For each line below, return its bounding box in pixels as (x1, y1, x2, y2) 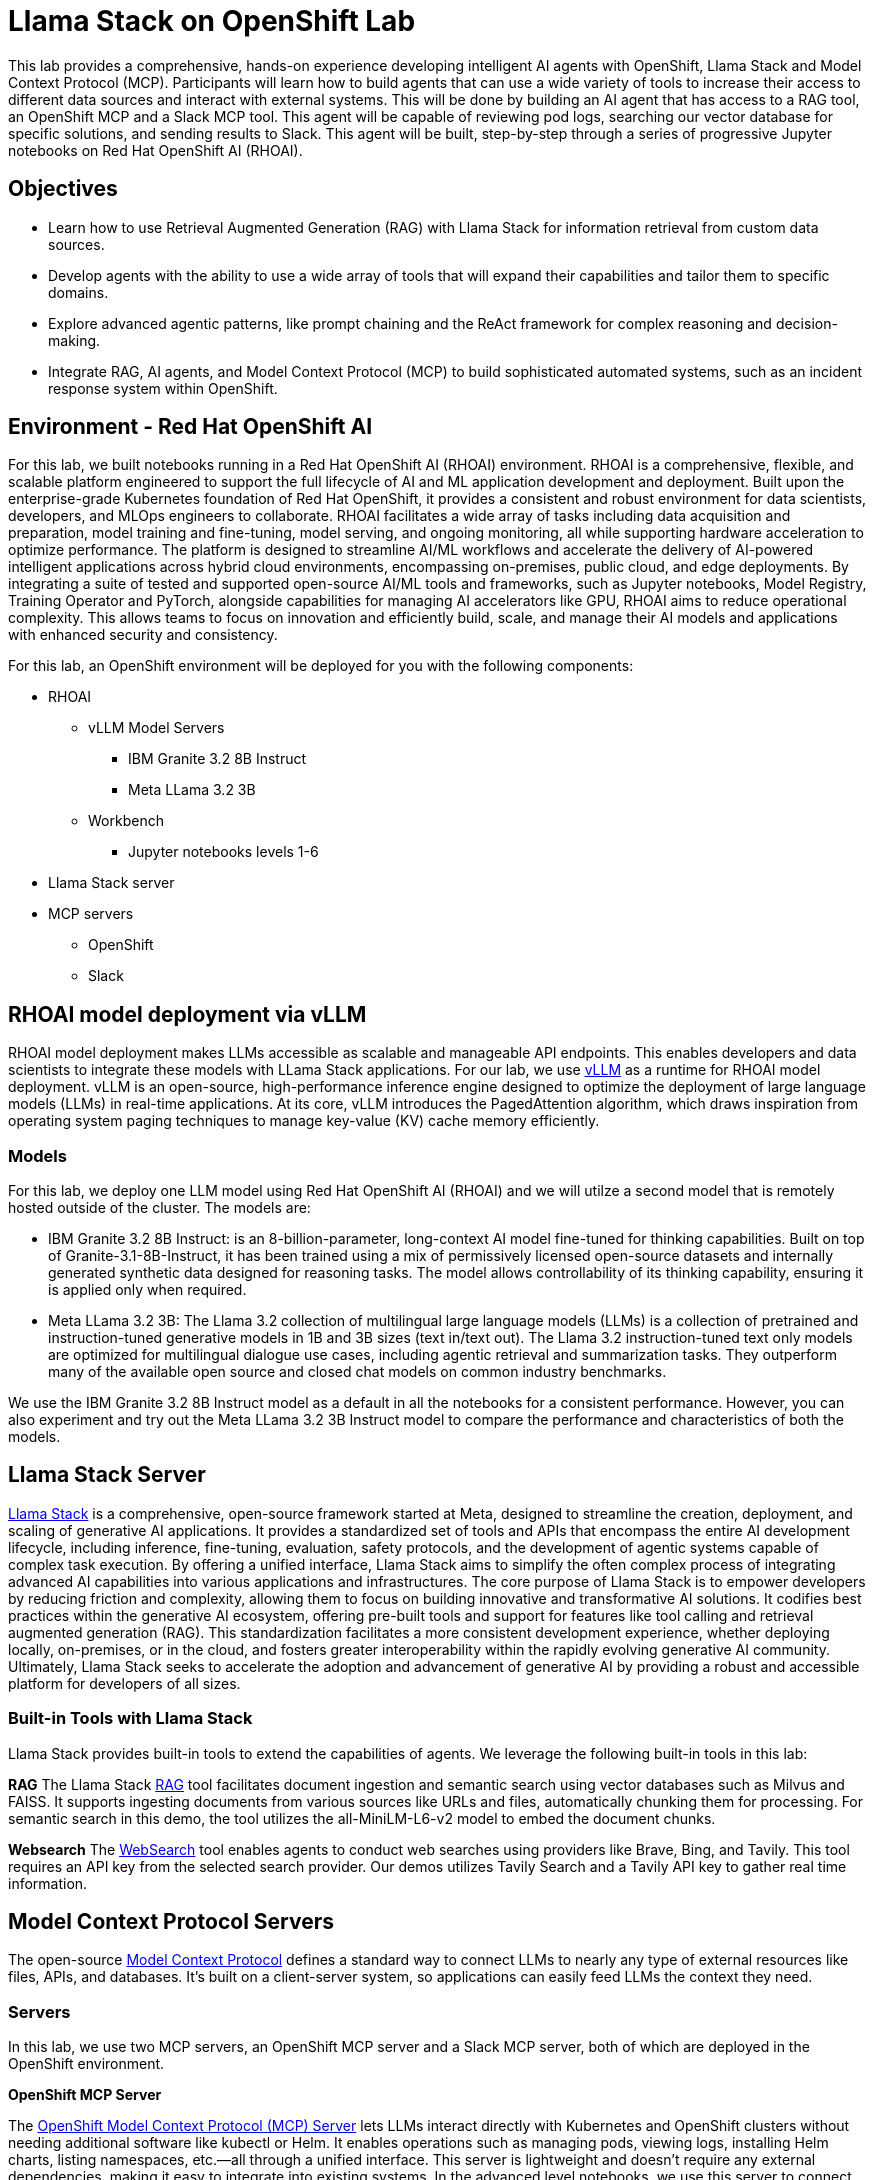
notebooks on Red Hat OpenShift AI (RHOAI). (8, 141, 303, 159)
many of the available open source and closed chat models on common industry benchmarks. (48, 1363, 667, 1381)
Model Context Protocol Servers (8, 1909, 335, 1935)
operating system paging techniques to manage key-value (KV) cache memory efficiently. (8, 1112, 600, 1130)
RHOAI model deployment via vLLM (8, 1001, 367, 1027)
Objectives (8, 176, 118, 202)
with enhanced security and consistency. (8, 626, 278, 644)
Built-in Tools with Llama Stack (8, 1708, 253, 1729)
